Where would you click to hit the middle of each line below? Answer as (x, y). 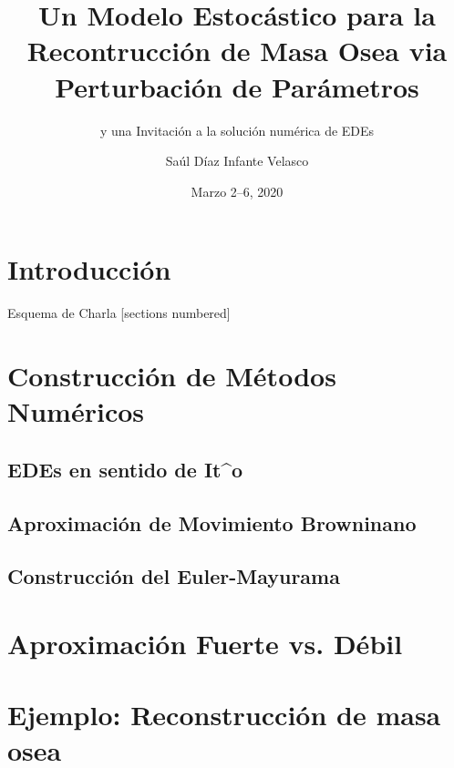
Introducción (89, 269)
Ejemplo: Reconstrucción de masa (224, 715)
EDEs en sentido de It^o (125, 469)
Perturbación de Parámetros (237, 86)
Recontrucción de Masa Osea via (237, 51)
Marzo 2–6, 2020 (237, 191)
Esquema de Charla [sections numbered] (119, 313)
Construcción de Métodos (172, 375)
